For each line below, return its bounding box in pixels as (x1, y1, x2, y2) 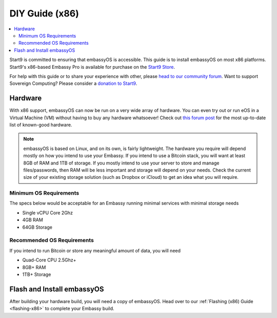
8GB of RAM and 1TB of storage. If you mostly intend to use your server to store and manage (23, 160, 220, 166)
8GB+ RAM (22, 264, 46, 270)
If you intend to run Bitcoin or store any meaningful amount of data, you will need (9, 247, 181, 254)
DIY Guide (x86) (9, 8, 79, 19)
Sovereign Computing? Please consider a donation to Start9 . (9, 80, 137, 87)
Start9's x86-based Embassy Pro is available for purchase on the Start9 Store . (9, 64, 175, 70)
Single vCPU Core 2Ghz (22, 210, 73, 216)
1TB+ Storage (22, 271, 51, 277)
